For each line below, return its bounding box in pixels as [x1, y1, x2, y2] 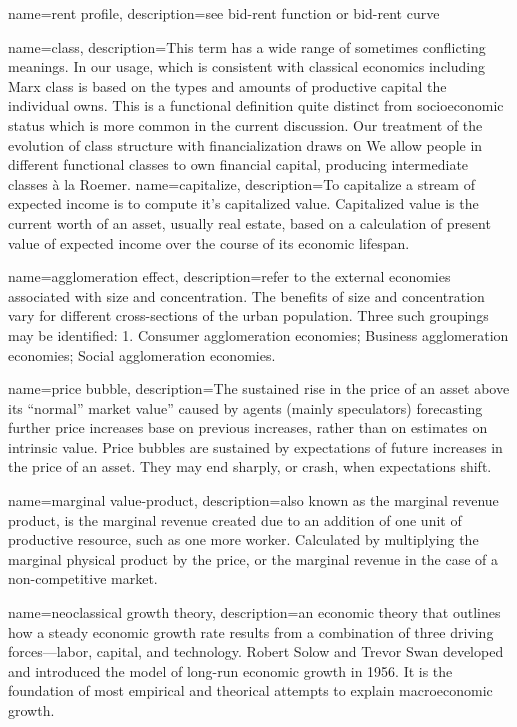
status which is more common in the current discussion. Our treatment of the [8, 114, 483, 135]
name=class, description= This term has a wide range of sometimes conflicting [8, 36, 486, 57]
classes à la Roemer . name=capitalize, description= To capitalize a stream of [8, 173, 475, 194]
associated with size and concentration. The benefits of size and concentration [8, 285, 485, 306]
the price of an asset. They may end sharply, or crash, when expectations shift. [8, 456, 492, 477]
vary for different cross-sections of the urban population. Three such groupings [8, 305, 489, 326]
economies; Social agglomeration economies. [8, 344, 276, 365]
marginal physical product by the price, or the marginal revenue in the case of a [8, 548, 498, 569]
